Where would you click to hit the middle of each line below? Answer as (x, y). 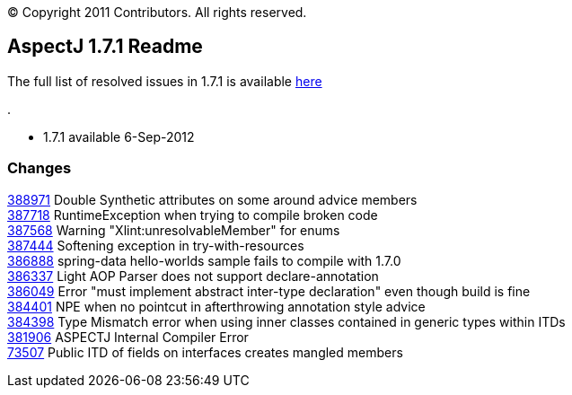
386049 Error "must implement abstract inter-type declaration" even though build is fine (269, 291)
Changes (40, 168)
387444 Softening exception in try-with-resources (156, 245)
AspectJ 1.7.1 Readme (105, 47)
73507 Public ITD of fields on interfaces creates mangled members (205, 352)
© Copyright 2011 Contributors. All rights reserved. (157, 12)
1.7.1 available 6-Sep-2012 (119, 136)
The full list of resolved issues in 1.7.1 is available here (165, 81)
